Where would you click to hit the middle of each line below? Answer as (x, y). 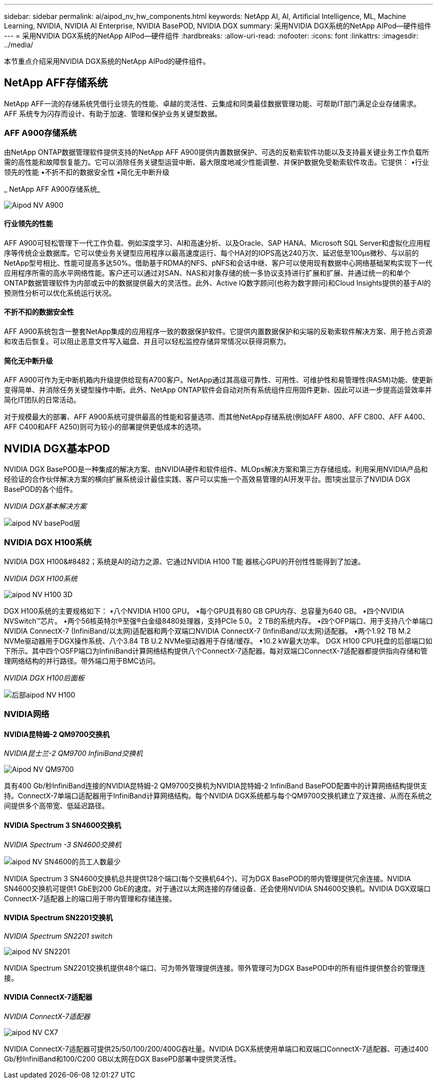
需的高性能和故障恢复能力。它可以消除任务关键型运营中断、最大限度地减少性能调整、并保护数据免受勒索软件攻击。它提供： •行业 (217, 162)
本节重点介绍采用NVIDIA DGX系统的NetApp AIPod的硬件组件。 (107, 61)
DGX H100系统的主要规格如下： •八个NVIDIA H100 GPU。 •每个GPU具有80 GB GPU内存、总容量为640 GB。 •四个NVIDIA (204, 611)
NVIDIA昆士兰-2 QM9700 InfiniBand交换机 (73, 753)
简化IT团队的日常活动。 (42, 400)
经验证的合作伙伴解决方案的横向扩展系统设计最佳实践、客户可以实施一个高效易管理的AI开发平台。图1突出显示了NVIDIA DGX (207, 479)
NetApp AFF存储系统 (56, 83)
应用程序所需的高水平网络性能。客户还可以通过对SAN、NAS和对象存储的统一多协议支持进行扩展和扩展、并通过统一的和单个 (207, 273)
